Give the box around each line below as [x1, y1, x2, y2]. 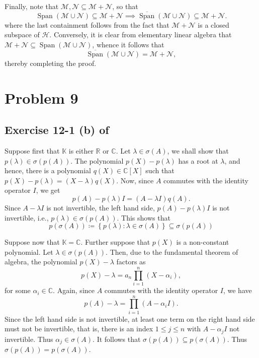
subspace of [5, 29, 40, 40]
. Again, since [53, 285, 95, 296]
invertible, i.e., [5, 212, 49, 223]
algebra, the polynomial [5, 256, 77, 267]
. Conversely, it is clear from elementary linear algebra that [49, 29, 232, 40]
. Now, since [116, 175, 154, 185]
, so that [112, 1, 138, 11]
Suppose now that [5, 237, 60, 247]
